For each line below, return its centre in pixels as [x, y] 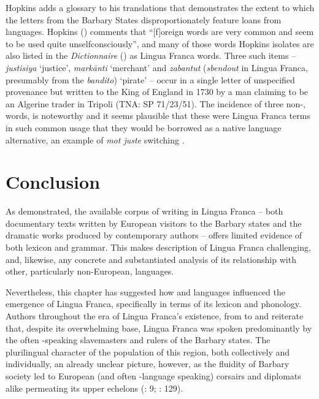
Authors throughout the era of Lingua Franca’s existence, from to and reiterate [155, 316]
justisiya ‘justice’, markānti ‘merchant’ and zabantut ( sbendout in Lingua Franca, [157, 67]
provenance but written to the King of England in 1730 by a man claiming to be [157, 92]
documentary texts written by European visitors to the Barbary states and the [154, 223]
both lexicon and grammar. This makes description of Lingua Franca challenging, [158, 247]
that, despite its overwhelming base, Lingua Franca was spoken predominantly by [159, 328]
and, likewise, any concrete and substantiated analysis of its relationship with [151, 259]
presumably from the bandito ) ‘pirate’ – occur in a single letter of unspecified [150, 79]
